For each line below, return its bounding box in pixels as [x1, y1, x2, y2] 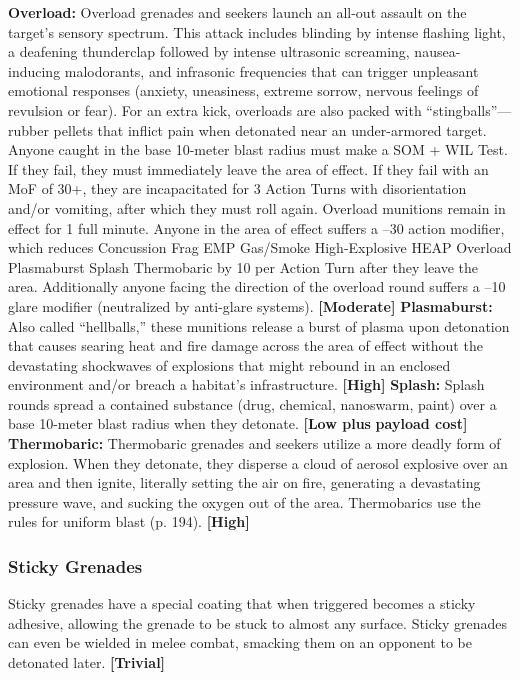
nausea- [414, 41, 461, 62]
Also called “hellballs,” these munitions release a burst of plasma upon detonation [8, 315, 510, 336]
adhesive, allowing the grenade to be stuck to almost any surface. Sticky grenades [8, 612, 508, 633]
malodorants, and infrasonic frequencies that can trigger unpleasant [64, 60, 479, 81]
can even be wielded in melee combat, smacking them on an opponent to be [8, 632, 472, 653]
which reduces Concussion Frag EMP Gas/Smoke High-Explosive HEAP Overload [8, 237, 512, 258]
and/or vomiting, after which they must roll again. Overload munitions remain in [8, 197, 506, 218]
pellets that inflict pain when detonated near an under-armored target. [53, 119, 487, 140]
